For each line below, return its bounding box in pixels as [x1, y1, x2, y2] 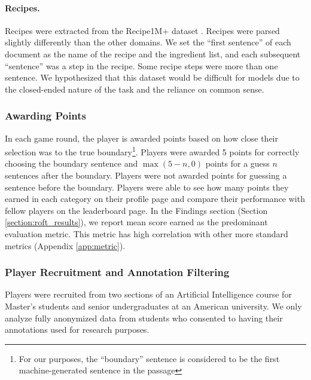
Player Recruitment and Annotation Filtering [5, 265, 230, 280]
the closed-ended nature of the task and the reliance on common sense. [5, 82, 264, 95]
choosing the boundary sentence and [5, 157, 138, 170]
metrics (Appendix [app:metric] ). [5, 239, 126, 252]
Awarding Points [5, 108, 87, 123]
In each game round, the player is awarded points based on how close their [5, 131, 278, 144]
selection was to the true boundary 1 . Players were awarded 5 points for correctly [5, 144, 300, 158]
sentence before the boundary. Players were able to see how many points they [5, 180, 289, 193]
